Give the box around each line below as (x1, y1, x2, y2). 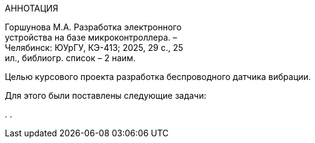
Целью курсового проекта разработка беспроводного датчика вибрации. (5, 71, 311, 82)
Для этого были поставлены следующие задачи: (5, 90, 207, 101)
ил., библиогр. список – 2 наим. (5, 53, 136, 63)
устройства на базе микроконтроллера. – (5, 32, 177, 42)
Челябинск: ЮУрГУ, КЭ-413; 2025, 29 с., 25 (5, 42, 184, 53)
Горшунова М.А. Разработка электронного (5, 22, 182, 32)
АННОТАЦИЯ (5, 3, 58, 13)
